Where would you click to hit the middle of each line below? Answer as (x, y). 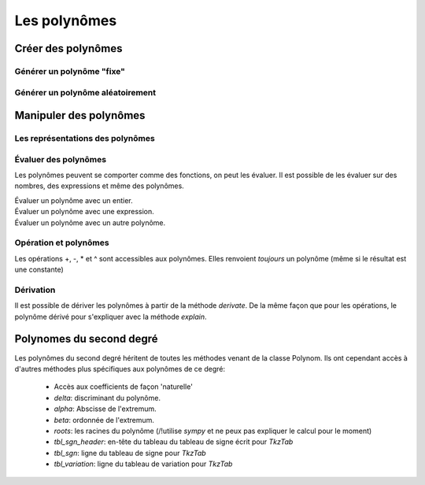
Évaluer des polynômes (60, 159)
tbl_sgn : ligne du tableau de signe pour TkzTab (130, 453)
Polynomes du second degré (86, 339)
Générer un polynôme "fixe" (70, 71)
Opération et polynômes (62, 242)
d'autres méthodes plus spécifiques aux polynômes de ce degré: (120, 368)
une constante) (39, 270)
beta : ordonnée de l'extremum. (104, 420)
